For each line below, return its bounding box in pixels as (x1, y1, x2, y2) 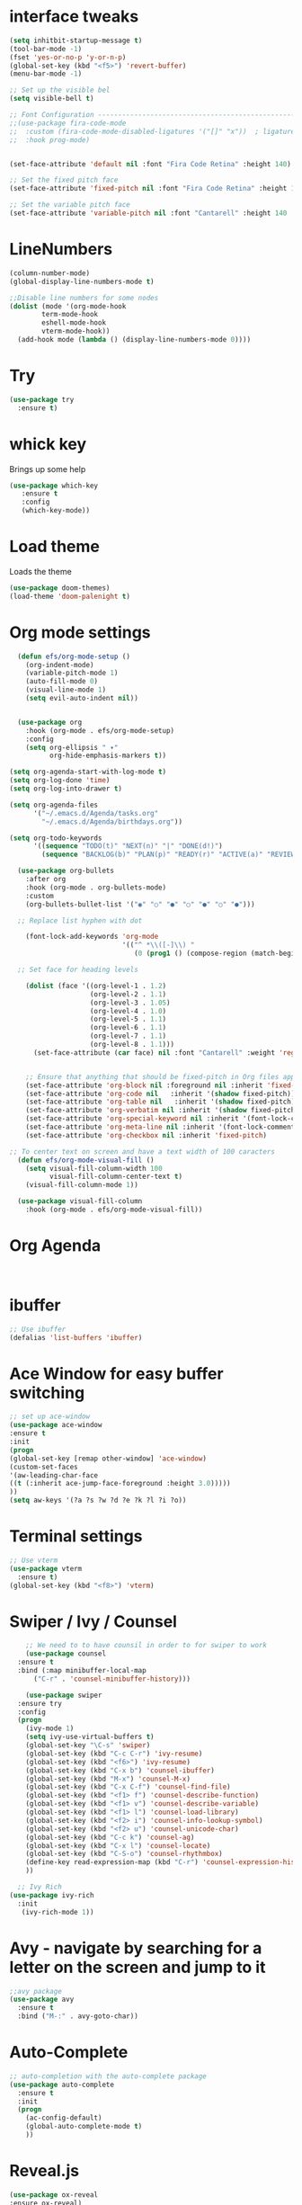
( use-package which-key (9, 481, 99, 490)
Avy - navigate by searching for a (9, 1938, 262, 1958)
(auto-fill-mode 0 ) (25, 677, 99, 686)
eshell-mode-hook (41, 318, 106, 327)
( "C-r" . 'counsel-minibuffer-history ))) (32, 1674, 191, 1683)
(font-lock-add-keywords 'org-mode (25, 933, 159, 942)
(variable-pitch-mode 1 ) (25, 668, 119, 678)
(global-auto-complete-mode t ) (25, 2122, 143, 2131)
